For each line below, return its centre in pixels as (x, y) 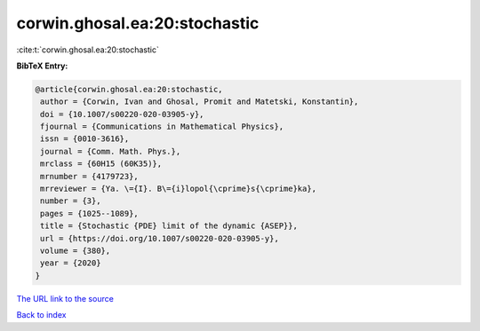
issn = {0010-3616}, (85, 139)
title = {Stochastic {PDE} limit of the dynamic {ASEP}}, (169, 226)
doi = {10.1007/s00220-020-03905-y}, (122, 114)
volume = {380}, (76, 251)
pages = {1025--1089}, (90, 213)
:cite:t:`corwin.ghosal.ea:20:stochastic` (88, 50)
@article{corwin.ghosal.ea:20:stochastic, (129, 89)
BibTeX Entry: (42, 66)
